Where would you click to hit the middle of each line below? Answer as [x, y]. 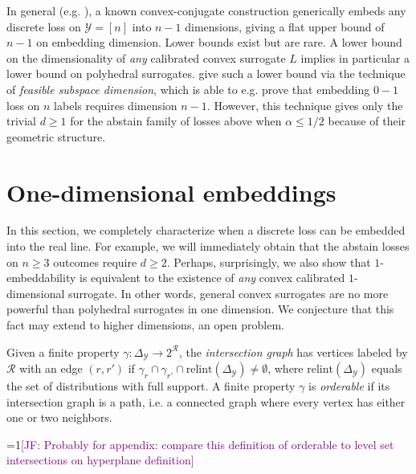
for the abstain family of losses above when [176, 121]
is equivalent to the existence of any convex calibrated [212, 278]
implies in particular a [355, 57]
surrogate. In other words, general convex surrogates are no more [228, 293]
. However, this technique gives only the [305, 105]
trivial [22, 121]
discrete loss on [44, 26]
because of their [367, 121]
